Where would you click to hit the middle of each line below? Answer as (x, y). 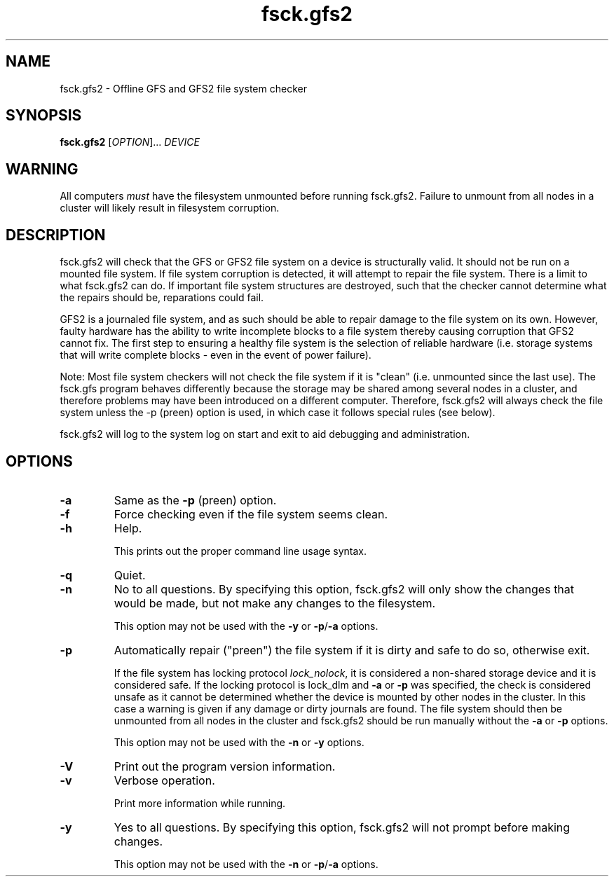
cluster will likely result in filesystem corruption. (170, 208)
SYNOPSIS (44, 116)
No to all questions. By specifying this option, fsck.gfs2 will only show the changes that (344, 589)
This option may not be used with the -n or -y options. (239, 742)
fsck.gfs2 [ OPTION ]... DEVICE (130, 142)
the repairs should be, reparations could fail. (162, 298)
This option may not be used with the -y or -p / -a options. (246, 626)
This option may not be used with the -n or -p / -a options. (246, 864)
